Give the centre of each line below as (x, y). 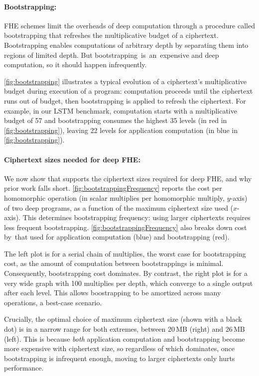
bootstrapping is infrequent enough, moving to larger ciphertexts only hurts (120, 358)
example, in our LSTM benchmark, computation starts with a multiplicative (121, 110)
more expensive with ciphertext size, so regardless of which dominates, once (119, 348)
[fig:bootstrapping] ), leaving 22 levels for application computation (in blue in (121, 130)
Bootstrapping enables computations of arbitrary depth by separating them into (126, 45)
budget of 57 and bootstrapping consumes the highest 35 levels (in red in (116, 120)
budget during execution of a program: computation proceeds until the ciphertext (129, 91)
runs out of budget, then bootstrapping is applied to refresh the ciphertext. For (125, 100)
